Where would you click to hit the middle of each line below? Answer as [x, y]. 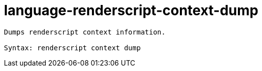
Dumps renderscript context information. [85, 32]
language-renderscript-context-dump [131, 10]
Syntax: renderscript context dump [73, 48]
